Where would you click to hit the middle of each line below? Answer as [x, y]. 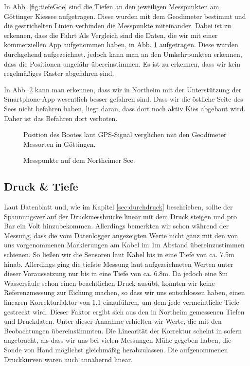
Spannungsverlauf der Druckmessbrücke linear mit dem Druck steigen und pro [120, 216]
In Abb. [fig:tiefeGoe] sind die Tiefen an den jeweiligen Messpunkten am [112, 6]
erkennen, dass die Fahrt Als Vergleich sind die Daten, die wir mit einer [111, 35]
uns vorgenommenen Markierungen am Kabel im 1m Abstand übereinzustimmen [124, 245]
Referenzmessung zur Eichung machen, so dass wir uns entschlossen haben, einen [125, 292]
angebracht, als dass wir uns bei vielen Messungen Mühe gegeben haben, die [118, 340]
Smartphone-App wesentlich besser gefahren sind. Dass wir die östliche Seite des [124, 99]
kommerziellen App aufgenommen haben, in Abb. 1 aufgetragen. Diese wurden [121, 44]
